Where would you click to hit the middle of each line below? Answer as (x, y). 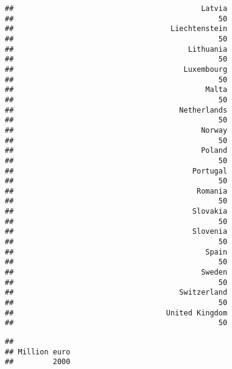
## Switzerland (116, 293)
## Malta (116, 90)
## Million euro (38, 352)
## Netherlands (116, 110)
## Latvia (116, 9)
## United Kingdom (116, 313)
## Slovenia (116, 232)
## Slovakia (116, 212)
